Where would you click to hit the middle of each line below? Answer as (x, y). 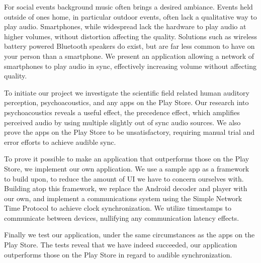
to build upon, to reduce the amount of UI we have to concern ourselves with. (124, 178)
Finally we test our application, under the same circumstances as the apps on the (129, 235)
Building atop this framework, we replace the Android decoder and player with (126, 188)
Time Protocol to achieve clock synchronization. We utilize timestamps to (118, 208)
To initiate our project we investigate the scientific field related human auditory (127, 92)
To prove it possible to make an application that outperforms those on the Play (127, 159)
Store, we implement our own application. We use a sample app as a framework (127, 168)
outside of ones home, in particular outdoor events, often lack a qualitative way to (130, 16)
